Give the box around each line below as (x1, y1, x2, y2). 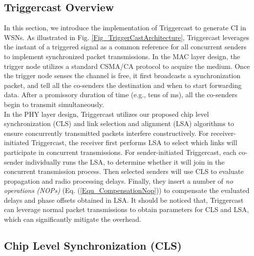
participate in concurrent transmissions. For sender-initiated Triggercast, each (4, 147, 236, 157)
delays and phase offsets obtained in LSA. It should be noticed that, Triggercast (4, 194, 244, 205)
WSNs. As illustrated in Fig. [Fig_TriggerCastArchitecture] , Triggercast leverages (4, 32, 250, 42)
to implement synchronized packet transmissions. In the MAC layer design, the (4, 51, 240, 61)
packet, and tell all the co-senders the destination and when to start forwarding (4, 80, 242, 90)
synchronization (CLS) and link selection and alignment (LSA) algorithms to (4, 118, 234, 128)
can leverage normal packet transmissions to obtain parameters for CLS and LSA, (4, 204, 249, 214)
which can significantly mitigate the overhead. (4, 214, 141, 224)
